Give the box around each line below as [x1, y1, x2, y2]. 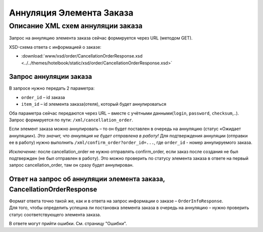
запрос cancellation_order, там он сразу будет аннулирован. [9, 162, 134, 168]
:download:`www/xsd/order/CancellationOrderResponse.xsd [21, 53, 143, 59]
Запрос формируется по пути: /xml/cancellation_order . [9, 117, 133, 123]
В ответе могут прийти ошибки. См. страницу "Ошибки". [9, 221, 127, 227]
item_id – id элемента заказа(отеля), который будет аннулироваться [21, 101, 167, 107]
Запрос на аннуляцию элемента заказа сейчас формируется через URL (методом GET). [9, 35, 193, 41]
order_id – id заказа [21, 94, 65, 100]
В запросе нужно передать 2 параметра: [9, 85, 95, 91]
